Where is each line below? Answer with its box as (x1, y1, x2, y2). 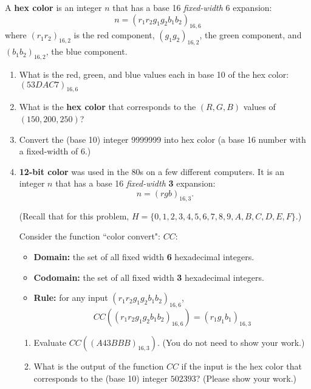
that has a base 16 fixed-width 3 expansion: (55, 177, 216, 190)
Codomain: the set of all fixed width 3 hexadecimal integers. (33, 270, 264, 283)
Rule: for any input (33, 291, 108, 304)
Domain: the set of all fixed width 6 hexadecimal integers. (33, 250, 255, 263)
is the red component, (73, 29, 155, 41)
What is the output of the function (33, 359, 164, 372)
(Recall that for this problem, (19, 209, 129, 222)
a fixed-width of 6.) (19, 145, 91, 157)
